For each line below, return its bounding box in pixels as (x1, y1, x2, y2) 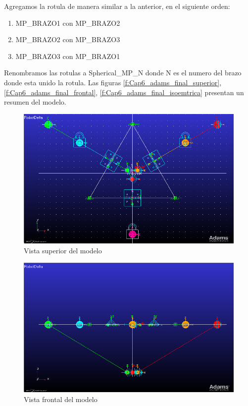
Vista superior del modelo (24, 245, 102, 255)
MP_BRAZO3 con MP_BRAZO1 (15, 51, 120, 61)
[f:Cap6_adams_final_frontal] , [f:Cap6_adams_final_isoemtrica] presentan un (4, 87, 244, 97)
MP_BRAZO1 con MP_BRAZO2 (15, 17, 120, 28)
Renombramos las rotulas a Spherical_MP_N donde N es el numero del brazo (4, 67, 242, 78)
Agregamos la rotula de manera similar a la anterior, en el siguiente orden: (4, 1, 230, 11)
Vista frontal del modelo (24, 394, 98, 405)
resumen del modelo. (4, 97, 66, 107)
